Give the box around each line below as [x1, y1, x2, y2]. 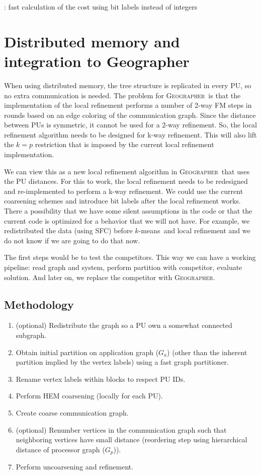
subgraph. [16, 329, 46, 340]
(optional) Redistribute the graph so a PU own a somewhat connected [16, 320, 232, 330]
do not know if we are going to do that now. [4, 235, 140, 245]
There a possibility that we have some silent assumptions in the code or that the [4, 206, 252, 216]
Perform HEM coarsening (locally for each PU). [16, 390, 163, 401]
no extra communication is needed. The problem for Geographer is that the [4, 90, 241, 100]
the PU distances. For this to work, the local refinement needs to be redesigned [4, 176, 248, 186]
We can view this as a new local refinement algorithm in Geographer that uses [4, 166, 250, 176]
